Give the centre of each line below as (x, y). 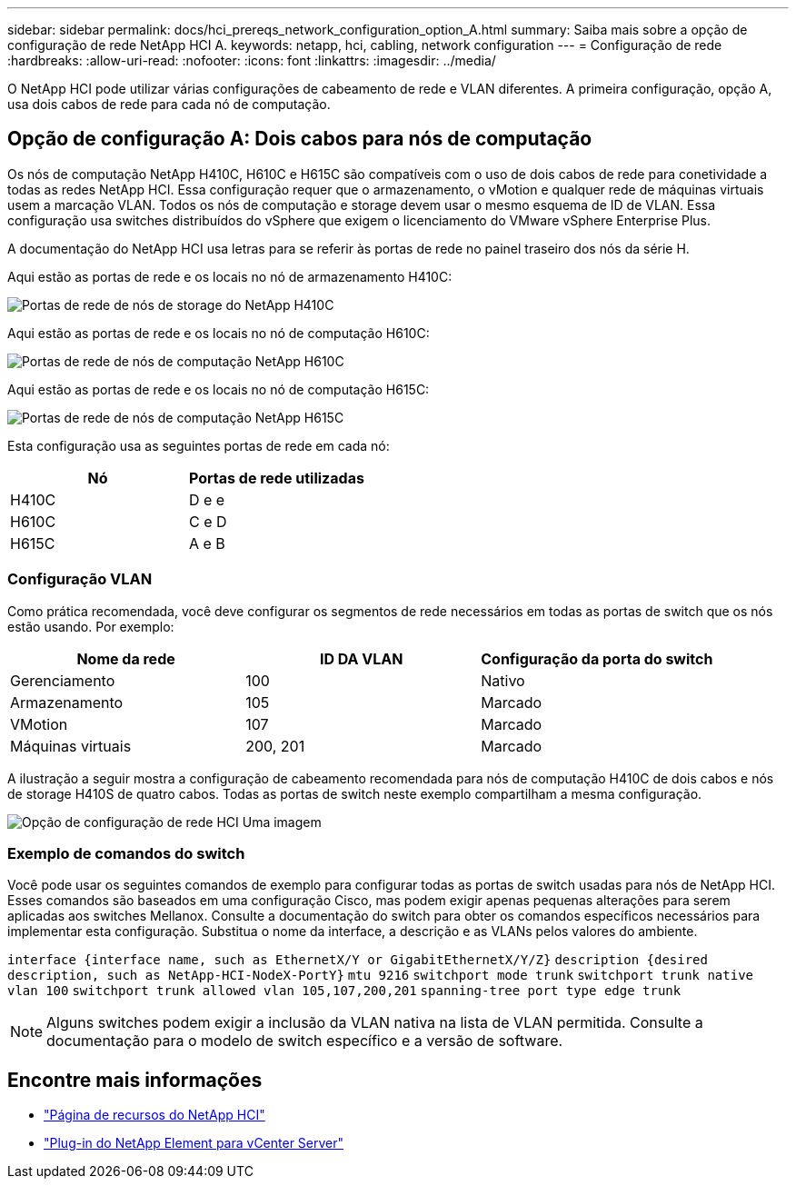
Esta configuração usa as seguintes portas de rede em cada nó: (199, 445)
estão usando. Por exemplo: (91, 626)
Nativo (503, 680)
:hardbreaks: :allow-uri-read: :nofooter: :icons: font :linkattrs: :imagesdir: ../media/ (252, 60)
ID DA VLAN (361, 658)
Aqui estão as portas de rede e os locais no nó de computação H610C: (219, 333)
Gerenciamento (63, 680)
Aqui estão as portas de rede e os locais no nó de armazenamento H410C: (230, 276)
